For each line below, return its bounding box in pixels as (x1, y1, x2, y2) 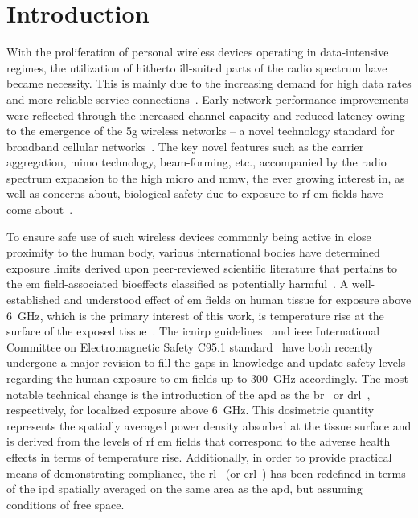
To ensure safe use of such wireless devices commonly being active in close (6, 228, 371, 245)
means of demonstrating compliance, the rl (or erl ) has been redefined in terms (6, 464, 406, 481)
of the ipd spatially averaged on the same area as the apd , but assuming (6, 480, 363, 497)
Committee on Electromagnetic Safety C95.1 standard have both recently (6, 338, 374, 355)
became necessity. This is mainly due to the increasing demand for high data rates (6, 75, 412, 92)
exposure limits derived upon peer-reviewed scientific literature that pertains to (6, 259, 397, 276)
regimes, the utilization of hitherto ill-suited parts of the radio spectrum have (6, 59, 387, 76)
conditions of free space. (6, 495, 125, 512)
